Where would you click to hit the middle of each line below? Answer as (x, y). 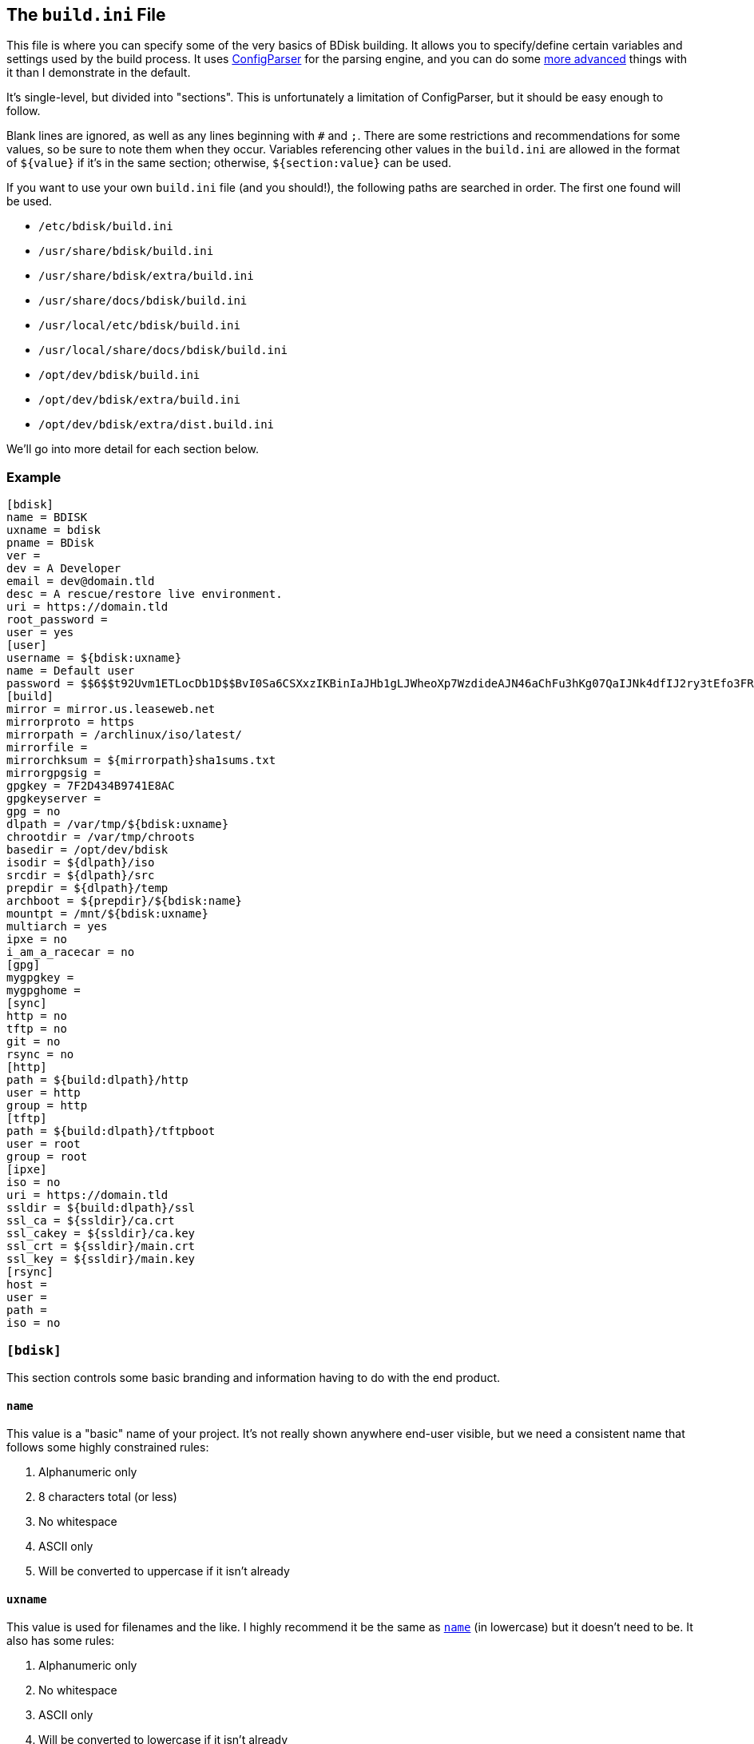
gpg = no (34, 812)
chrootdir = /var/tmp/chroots (101, 837)
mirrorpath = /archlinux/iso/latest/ (125, 735)
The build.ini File (86, 15)
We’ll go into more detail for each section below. (133, 449)
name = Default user (71, 671)
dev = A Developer (64, 569)
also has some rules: (61, 1641)
